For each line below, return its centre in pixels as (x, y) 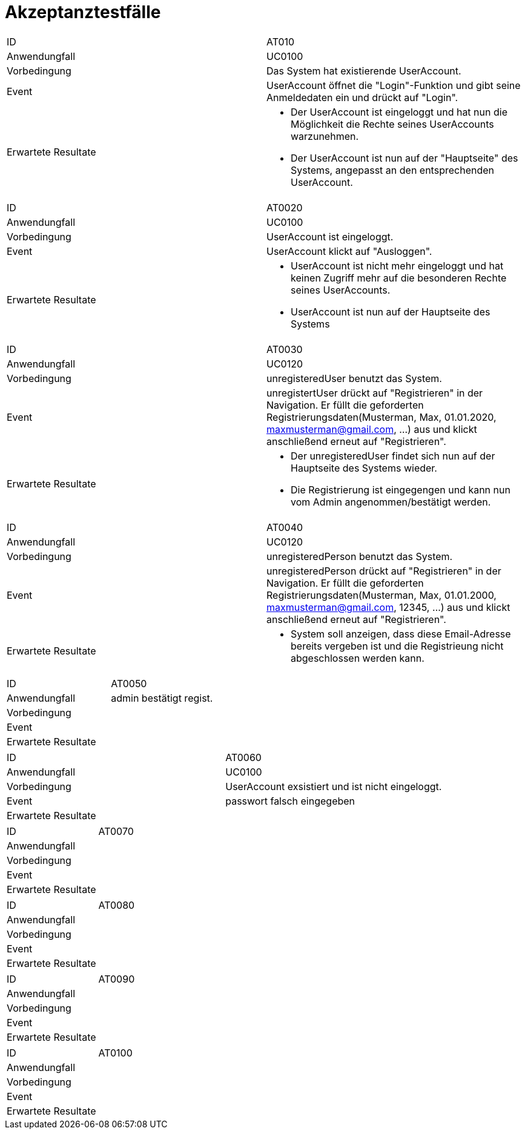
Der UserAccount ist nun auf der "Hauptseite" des (404, 158)
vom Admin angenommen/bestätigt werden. (391, 502)
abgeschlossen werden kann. (358, 658)
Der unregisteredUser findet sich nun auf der (393, 456)
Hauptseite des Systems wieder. (364, 468)
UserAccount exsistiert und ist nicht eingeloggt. (334, 786)
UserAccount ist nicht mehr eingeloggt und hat (397, 265)
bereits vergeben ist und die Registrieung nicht (397, 646)
